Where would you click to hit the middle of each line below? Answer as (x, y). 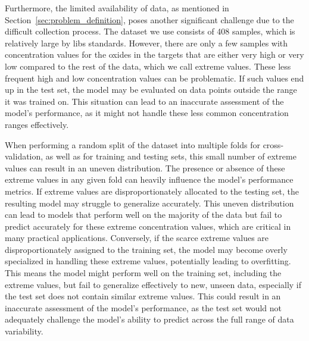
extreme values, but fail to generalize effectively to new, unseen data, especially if (153, 284)
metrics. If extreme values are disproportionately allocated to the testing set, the (152, 191)
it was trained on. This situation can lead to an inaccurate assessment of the (144, 101)
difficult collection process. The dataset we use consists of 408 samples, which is (150, 31)
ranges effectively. (37, 124)
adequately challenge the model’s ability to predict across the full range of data (149, 319)
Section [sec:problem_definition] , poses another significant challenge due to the (149, 19)
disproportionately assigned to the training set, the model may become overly (146, 249)
